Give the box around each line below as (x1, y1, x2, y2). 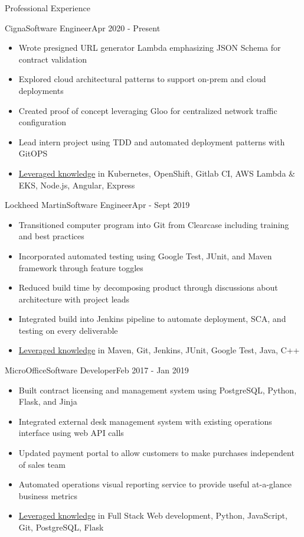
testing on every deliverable (18, 324, 118, 336)
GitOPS (18, 147, 48, 160)
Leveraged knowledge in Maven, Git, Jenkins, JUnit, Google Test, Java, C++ (18, 344, 300, 356)
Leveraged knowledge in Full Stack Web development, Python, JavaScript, (18, 509, 287, 522)
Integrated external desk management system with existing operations (18, 415, 272, 427)
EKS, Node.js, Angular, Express (18, 178, 135, 191)
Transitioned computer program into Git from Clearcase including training (18, 218, 289, 230)
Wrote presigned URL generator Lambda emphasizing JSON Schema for (18, 41, 281, 54)
